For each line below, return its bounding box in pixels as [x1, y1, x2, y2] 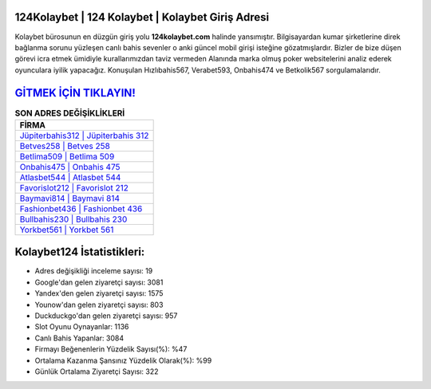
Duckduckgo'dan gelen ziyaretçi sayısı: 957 [34, 311, 178, 320]
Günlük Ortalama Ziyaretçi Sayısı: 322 [34, 367, 159, 376]
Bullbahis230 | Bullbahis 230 [19, 214, 128, 225]
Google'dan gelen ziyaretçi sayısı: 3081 [34, 277, 164, 287]
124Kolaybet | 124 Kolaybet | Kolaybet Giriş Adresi [14, 10, 270, 24]
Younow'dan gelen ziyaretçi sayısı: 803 [34, 300, 164, 309]
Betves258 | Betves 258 [19, 140, 111, 151]
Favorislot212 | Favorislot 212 [19, 182, 129, 193]
